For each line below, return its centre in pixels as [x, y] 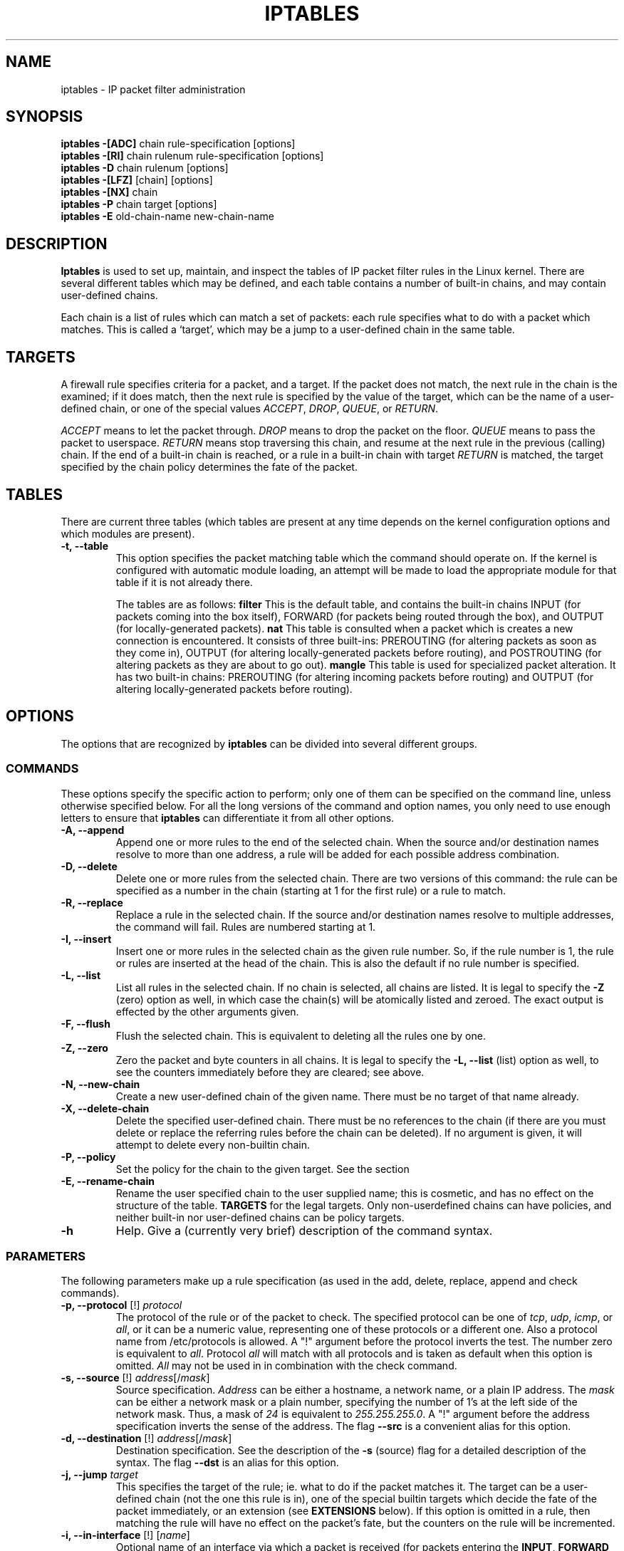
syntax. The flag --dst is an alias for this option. [227, 1463]
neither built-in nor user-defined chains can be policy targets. [260, 1217]
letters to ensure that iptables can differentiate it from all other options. [228, 818]
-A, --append [93, 830]
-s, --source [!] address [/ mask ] [135, 1378]
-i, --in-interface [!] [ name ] [125, 1535]
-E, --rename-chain [108, 1181]
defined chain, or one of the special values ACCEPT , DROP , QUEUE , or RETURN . [250, 409]
